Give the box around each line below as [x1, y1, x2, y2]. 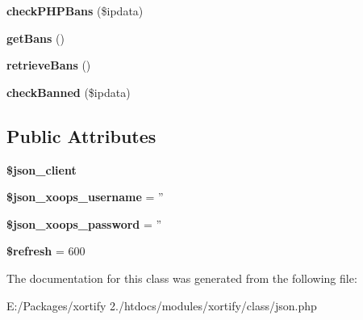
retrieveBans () [6, 57, 91, 74]
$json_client [6, 161, 77, 178]
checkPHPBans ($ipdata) [6, 2, 144, 19]
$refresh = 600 [6, 242, 86, 259]
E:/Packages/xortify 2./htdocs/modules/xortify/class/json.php [6, 297, 317, 314]
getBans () [6, 29, 65, 46]
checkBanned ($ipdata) [6, 83, 131, 100]
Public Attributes [6, 123, 156, 148]
